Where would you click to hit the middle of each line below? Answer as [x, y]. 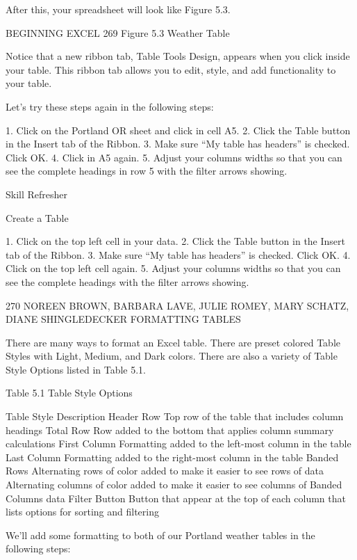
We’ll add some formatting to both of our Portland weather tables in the [160, 535]
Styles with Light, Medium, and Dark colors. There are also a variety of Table [172, 356]
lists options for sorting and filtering [82, 512]
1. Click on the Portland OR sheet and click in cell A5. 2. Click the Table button [178, 130]
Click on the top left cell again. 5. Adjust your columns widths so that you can [173, 268]
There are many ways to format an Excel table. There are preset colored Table [173, 342]
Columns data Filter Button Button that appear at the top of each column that [176, 498]
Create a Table [37, 217]
